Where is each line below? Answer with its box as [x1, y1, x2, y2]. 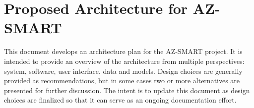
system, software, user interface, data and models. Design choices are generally [4, 65, 243, 76]
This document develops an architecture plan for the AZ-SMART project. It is [4, 46, 243, 56]
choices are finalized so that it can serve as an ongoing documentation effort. [4, 95, 237, 105]
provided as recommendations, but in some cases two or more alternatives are [4, 75, 240, 86]
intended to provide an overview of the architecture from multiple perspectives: [4, 55, 245, 66]
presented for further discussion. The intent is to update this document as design [4, 85, 250, 95]
